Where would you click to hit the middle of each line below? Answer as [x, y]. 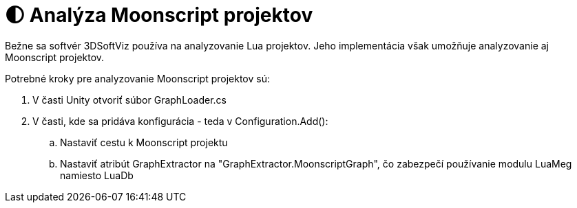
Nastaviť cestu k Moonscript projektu [144, 142]
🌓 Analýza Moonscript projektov [159, 15]
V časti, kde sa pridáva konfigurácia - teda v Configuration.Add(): [180, 121]
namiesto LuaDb [97, 175]
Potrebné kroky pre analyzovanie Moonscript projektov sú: [137, 78]
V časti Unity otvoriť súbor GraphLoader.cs [129, 100]
